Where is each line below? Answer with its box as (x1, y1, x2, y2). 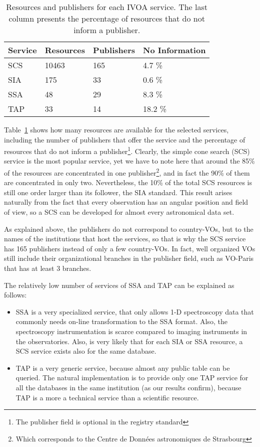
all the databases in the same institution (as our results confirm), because (15, 382, 241, 392)
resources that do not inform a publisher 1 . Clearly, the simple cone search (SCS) (4, 144, 250, 156)
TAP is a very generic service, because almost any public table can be (15, 362, 230, 373)
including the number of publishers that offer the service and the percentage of (4, 134, 245, 144)
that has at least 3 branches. (4, 263, 91, 273)
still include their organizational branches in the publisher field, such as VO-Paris (4, 253, 254, 263)
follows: (4, 289, 27, 300)
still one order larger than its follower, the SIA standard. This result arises (4, 187, 232, 197)
